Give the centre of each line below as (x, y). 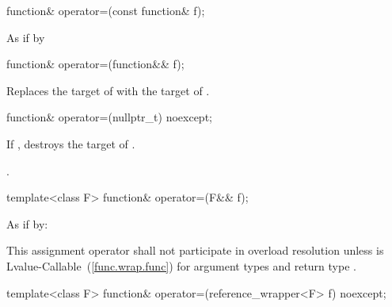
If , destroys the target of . (71, 143)
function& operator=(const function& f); (106, 10)
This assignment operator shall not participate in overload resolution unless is (195, 250)
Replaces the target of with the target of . (108, 90)
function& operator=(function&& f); (95, 64)
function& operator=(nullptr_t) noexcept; (109, 117)
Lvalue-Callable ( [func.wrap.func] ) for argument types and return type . (181, 265)
